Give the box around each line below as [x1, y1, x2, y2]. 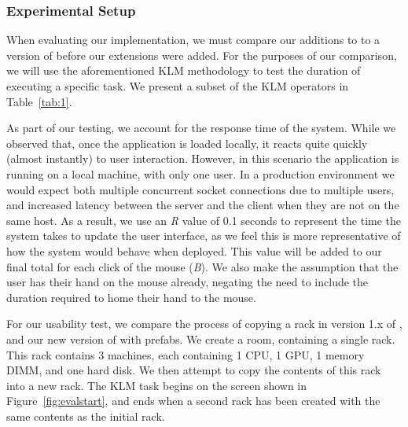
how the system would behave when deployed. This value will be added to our [6, 242, 382, 259]
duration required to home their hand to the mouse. [6, 289, 256, 305]
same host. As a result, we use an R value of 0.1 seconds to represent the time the [6, 212, 402, 228]
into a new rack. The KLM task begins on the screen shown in [6, 377, 307, 393]
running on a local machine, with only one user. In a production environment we [6, 165, 395, 182]
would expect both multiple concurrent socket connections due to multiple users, [6, 181, 395, 197]
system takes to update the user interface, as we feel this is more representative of [6, 227, 401, 244]
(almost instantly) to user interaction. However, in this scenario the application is [6, 150, 399, 167]
